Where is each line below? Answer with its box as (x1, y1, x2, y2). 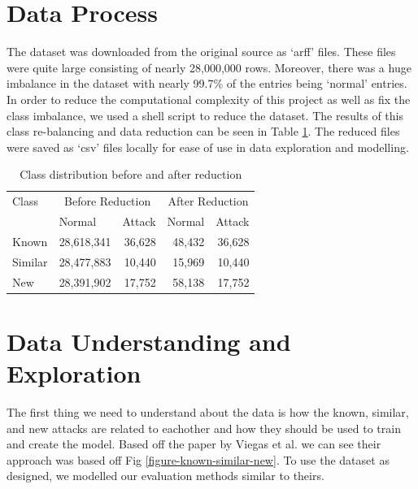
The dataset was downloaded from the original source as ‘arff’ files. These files (7, 43, 396, 60)
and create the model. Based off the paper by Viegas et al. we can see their (7, 435, 381, 452)
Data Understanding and (7, 324, 291, 357)
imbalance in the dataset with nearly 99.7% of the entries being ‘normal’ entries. (7, 75, 407, 92)
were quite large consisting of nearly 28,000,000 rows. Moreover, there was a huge (7, 58, 411, 76)
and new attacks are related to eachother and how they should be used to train (7, 419, 401, 436)
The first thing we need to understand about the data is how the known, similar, (7, 403, 409, 420)
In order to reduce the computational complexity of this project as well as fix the (7, 90, 411, 107)
